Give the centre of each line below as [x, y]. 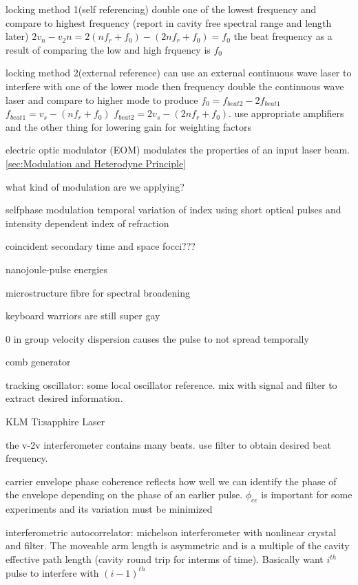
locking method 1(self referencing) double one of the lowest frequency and [161, 9]
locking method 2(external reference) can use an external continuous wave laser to [179, 73]
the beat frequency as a [283, 36]
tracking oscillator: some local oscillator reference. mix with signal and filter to [171, 384]
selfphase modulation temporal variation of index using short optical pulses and [173, 210]
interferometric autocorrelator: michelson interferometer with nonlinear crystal [171, 532]
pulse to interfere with [52, 572]
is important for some [307, 494]
